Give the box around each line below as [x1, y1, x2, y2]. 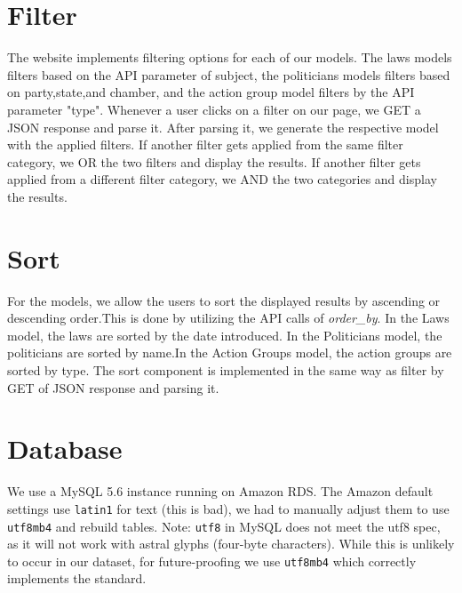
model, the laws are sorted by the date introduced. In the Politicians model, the [7, 325, 442, 344]
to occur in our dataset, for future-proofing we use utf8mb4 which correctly [7, 551, 417, 570]
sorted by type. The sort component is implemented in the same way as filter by [7, 360, 444, 379]
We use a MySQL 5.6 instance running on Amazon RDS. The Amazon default [7, 482, 434, 501]
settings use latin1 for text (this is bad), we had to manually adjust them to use [7, 499, 450, 517]
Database [7, 430, 123, 467]
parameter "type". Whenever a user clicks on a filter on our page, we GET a [7, 100, 421, 118]
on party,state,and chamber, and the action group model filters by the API [7, 83, 415, 101]
